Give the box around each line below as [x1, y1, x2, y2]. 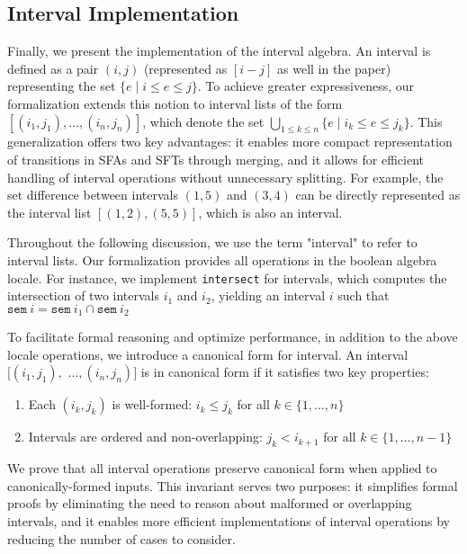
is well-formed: [112, 395, 193, 414]
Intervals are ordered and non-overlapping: [28, 427, 263, 446]
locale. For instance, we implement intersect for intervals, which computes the [7, 268, 447, 287]
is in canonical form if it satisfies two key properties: [140, 362, 429, 381]
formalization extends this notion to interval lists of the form [7, 94, 343, 112]
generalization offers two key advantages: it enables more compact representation [7, 132, 453, 151]
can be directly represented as [295, 185, 461, 204]
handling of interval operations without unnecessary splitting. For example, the [7, 167, 444, 186]
